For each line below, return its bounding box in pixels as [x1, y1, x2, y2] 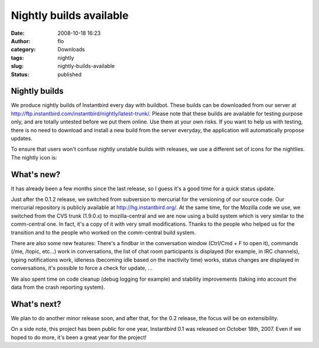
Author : [11, 37, 31, 44]
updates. [11, 135, 32, 142]
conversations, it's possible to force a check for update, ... [11, 265, 153, 272]
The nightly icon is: [11, 154, 57, 161]
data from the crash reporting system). [11, 284, 106, 291]
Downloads [57, 46, 85, 53]
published [57, 71, 82, 78]
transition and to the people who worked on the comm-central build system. [11, 229, 196, 236]
